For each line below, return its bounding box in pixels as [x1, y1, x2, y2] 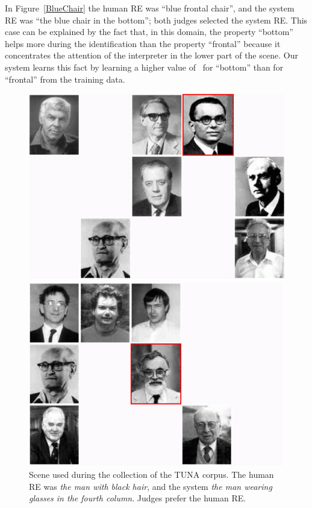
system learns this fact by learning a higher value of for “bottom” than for [5, 60, 284, 73]
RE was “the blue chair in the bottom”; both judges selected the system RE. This [5, 13, 308, 26]
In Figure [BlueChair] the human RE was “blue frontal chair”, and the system [5, 2, 295, 14]
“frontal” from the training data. [5, 72, 125, 85]
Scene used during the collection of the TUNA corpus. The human [29, 468, 274, 481]
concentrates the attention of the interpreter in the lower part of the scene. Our [5, 49, 298, 62]
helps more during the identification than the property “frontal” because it [5, 37, 281, 49]
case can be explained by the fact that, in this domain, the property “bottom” [5, 25, 293, 38]
